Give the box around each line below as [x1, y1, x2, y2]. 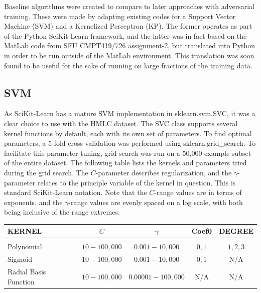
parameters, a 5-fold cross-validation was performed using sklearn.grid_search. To [4, 138, 256, 148]
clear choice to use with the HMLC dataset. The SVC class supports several [4, 118, 238, 128]
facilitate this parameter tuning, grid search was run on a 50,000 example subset [4, 147, 251, 158]
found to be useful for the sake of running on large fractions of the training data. [4, 60, 252, 70]
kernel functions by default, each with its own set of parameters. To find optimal [4, 128, 252, 138]
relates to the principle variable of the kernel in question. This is [37, 177, 236, 187]
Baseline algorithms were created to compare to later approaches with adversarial [4, 1, 254, 11]
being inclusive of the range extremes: [4, 207, 120, 217]
